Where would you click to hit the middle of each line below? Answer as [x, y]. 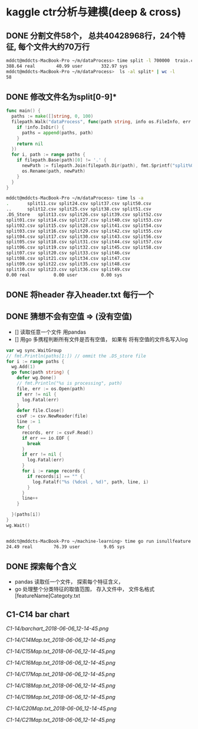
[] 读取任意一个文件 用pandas [50, 332]
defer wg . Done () [37, 378]
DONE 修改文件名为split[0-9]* [62, 97]
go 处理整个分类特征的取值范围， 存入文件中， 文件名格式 [85, 589]
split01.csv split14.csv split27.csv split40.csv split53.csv [84, 220]
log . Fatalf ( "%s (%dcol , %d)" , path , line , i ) [90, 482]
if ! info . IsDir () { [41, 127]
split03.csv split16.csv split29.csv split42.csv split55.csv [84, 231]
